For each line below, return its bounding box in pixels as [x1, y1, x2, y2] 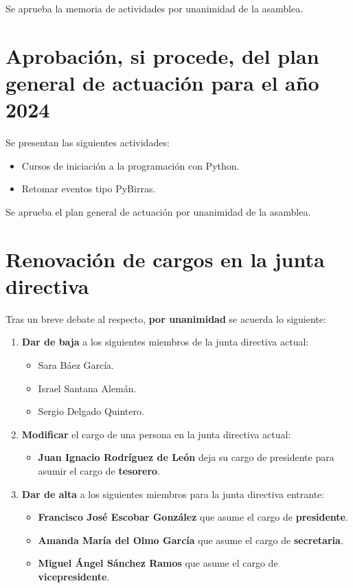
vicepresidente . [38, 569, 110, 583]
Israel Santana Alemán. [38, 381, 137, 395]
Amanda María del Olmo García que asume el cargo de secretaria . [38, 532, 343, 547]
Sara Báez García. [38, 357, 115, 372]
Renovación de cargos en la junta [5, 245, 325, 273]
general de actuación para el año [5, 68, 319, 96]
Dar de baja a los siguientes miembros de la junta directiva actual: [21, 335, 309, 349]
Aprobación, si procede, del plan [5, 41, 319, 69]
